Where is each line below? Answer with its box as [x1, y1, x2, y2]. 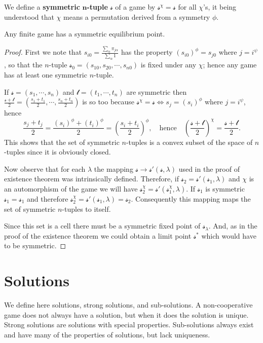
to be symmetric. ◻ [4, 240, 66, 251]
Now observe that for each [4, 163, 86, 174]
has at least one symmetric [4, 69, 87, 80]
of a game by [115, 2, 156, 12]
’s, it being [203, 2, 237, 12]
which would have [201, 230, 256, 241]
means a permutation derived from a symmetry [63, 11, 210, 22]
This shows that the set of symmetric [4, 136, 120, 147]
